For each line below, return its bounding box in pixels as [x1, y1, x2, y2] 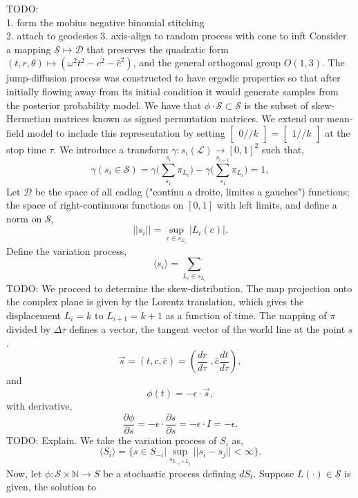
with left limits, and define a [216, 198, 337, 212]
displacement [6, 307, 62, 322]
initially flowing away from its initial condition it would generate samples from [6, 84, 339, 98]
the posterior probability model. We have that [6, 97, 202, 112]
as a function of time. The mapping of [165, 307, 327, 322]
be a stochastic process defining [103, 466, 236, 480]
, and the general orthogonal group [133, 55, 281, 70]
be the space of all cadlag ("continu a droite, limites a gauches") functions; [35, 184, 350, 198]
